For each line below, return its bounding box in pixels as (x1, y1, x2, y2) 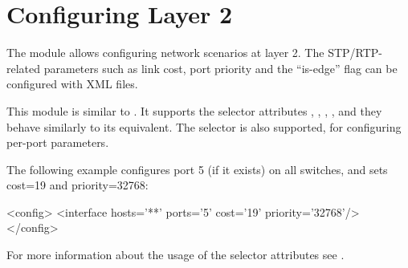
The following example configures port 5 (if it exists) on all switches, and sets (6, 160, 388, 177)
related (6, 59, 41, 76)
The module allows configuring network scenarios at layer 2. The (6, 44, 324, 61)
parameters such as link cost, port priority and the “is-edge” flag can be (43, 59, 398, 76)
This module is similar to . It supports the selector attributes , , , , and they (6, 102, 382, 119)
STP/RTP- (328, 44, 383, 61)
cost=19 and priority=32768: (6, 177, 149, 193)
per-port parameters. (6, 134, 109, 151)
